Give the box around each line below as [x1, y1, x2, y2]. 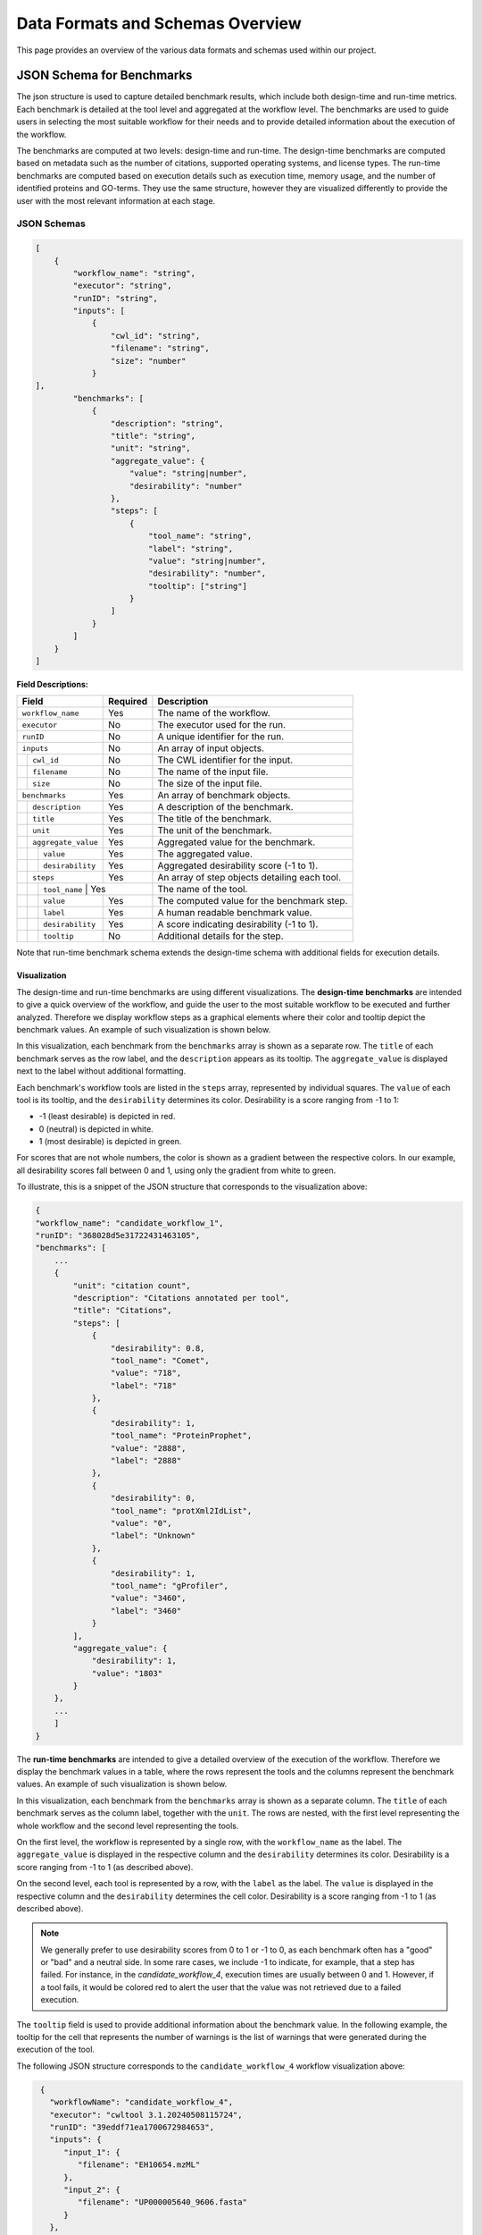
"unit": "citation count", [72, 1280, 191, 1291]
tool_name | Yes [43, 883, 106, 896]
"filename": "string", [110, 343, 210, 353]
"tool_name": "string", [147, 531, 253, 541]
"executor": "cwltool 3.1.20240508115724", [49, 2110, 243, 2120]
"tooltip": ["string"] [147, 581, 247, 591]
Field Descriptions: [16, 679, 88, 689]
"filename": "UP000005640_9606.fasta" [77, 2197, 247, 2207]
